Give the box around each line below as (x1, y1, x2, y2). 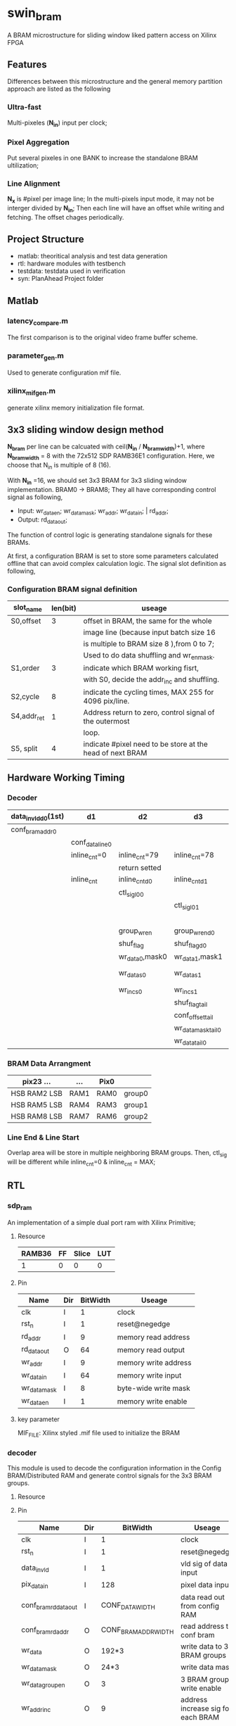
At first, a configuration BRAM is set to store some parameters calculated (7, 552, 219, 560)
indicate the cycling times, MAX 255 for (83, 687, 214, 697)
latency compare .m (7, 315, 69, 327)
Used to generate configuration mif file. (7, 368, 122, 377)
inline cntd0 (118, 874, 152, 886)
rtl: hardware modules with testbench (17, 259, 126, 268)
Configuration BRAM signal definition (7, 584, 138, 594)
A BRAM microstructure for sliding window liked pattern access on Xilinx (7, 30, 217, 39)
